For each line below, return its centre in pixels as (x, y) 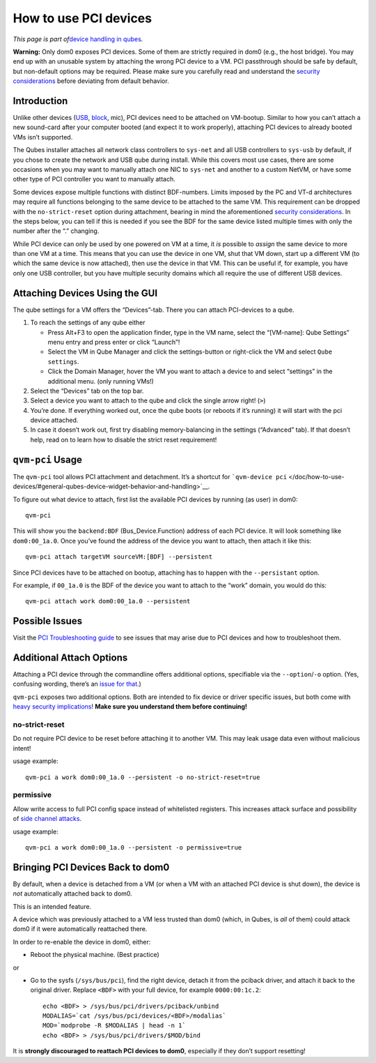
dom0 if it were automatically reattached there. (80, 929)
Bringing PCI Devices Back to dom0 (91, 867)
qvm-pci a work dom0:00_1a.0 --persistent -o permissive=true (134, 847)
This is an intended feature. (52, 906)
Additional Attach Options (70, 658)
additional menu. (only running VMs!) (101, 381)
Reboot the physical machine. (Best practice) (95, 955)
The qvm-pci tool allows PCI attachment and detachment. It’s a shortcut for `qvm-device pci (150, 476)
